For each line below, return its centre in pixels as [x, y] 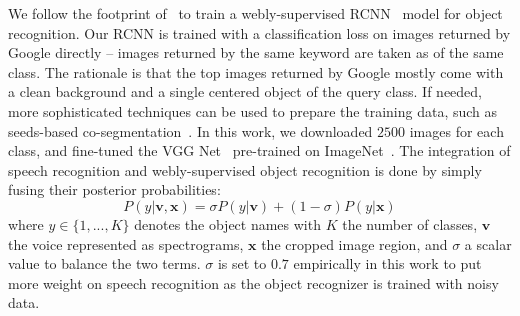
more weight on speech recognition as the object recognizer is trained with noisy [253, 282]
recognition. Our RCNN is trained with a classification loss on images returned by [259, 32]
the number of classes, [410, 223]
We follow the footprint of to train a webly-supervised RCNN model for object [255, 13]
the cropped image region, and [354, 243]
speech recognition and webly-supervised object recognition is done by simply [245, 169]
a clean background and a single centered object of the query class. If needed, [245, 91]
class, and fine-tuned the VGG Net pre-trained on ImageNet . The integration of [259, 150]
